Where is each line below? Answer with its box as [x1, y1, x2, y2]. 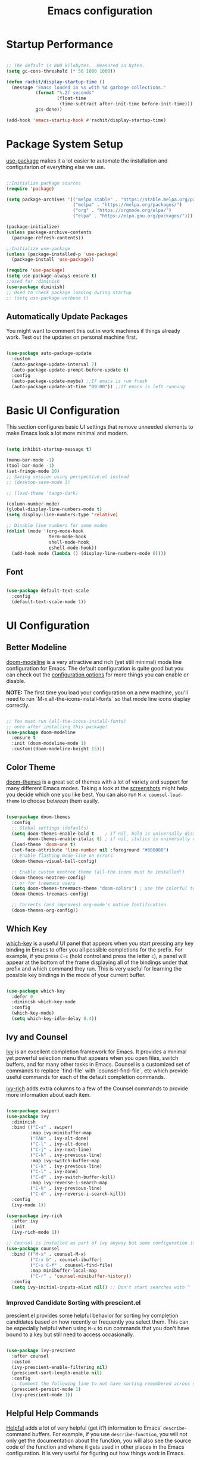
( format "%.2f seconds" [35, 90, 95, 96]
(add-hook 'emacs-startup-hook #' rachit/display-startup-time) [6, 117, 167, 123]
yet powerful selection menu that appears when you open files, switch [6, 1054, 179, 1061]
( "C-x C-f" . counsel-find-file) [30, 1262, 113, 1268]
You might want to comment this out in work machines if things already [6, 327, 180, 335]
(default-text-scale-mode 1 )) [11, 598, 86, 605]
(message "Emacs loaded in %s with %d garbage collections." [11, 85, 167, 91]
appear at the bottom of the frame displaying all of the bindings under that [6, 959, 188, 966]
